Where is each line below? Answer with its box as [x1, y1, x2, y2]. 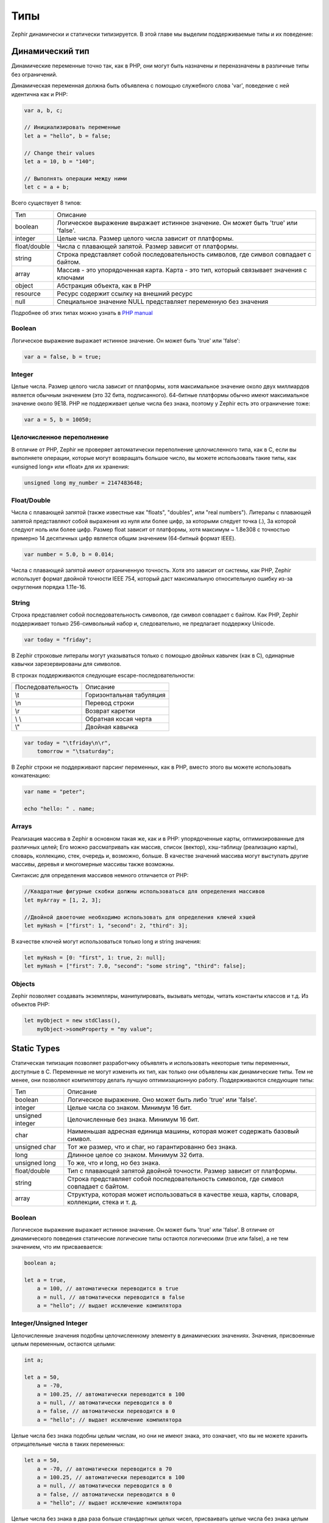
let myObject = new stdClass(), [24, 1017, 121, 1024]
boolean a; [24, 1259, 57, 1267]
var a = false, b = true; [24, 353, 102, 360]
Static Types [11, 1044, 60, 1054]
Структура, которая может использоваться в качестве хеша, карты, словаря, [67, 1190, 299, 1199]
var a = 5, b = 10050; [24, 416, 92, 423]
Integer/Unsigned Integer [11, 1319, 88, 1327]
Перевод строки [85, 698, 134, 707]
